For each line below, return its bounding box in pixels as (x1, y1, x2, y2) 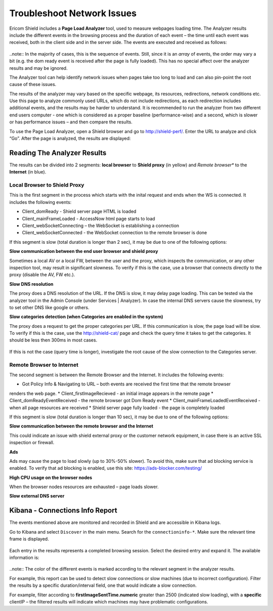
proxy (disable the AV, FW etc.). (9, 272, 75, 278)
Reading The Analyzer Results (9, 148, 107, 157)
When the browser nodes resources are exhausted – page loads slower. (9, 484, 159, 490)
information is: (9, 554, 39, 560)
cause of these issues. (9, 81, 57, 88)
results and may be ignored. (9, 65, 68, 71)
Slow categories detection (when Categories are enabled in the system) (9, 314, 164, 320)
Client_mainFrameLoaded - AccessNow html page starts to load (22, 215, 155, 222)
